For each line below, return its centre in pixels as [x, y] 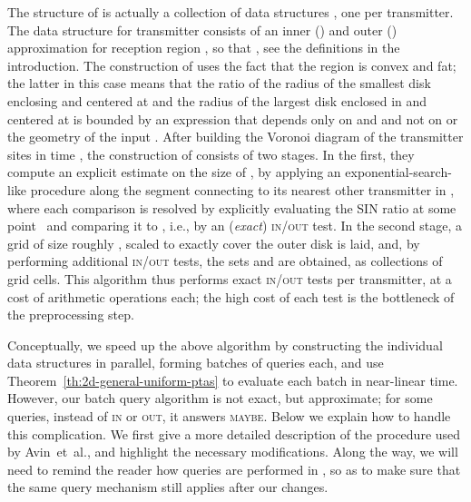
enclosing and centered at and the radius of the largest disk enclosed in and [217, 100]
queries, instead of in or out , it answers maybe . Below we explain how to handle [229, 416]
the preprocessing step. [71, 315]
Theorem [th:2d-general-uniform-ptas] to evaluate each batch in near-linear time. [233, 380]
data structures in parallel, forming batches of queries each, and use [196, 363]
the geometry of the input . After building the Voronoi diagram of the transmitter [235, 137]
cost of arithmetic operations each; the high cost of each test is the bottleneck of [231, 296]
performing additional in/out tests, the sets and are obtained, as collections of [225, 261]
